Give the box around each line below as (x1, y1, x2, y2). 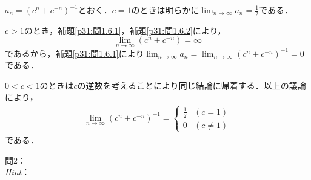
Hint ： (5, 166, 30, 178)
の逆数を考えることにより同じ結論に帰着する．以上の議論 (77, 79, 306, 91)
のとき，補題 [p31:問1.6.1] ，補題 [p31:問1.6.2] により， (24, 24, 226, 36)
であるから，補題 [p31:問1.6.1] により (5, 47, 144, 59)
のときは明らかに (131, 4, 199, 16)
